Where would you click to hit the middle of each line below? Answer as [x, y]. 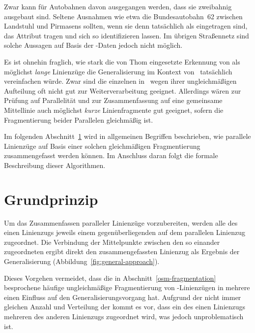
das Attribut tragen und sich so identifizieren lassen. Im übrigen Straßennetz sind [127, 35]
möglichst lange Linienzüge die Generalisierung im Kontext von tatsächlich [118, 71]
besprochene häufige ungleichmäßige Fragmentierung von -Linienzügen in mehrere [127, 287]
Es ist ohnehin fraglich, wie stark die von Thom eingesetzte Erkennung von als [122, 61]
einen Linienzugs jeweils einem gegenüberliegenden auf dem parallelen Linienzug [125, 232]
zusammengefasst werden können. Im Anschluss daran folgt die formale [111, 155]
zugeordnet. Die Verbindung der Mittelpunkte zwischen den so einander [112, 242]
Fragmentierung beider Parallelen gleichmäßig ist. [79, 119]
